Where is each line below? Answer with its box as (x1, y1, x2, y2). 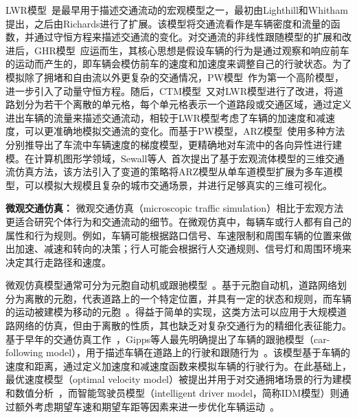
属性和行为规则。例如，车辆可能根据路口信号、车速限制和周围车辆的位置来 (5, 228, 342, 242)
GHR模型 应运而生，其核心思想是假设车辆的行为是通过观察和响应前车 (34, 43, 349, 57)
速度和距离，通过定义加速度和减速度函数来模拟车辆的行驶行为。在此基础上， (5, 358, 352, 373)
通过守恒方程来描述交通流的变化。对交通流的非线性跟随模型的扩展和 (34, 30, 342, 44)
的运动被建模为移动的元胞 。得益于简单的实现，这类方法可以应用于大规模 (5, 305, 337, 319)
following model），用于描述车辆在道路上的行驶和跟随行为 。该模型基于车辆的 (5, 345, 351, 360)
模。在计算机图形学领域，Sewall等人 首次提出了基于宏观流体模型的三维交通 (5, 151, 345, 165)
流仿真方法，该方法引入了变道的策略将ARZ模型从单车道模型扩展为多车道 (5, 164, 334, 179)
